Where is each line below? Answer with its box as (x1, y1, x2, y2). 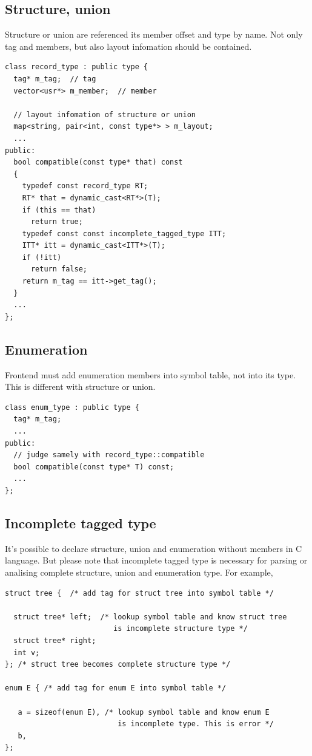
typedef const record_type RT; (22, 182, 148, 191)
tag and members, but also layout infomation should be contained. (5, 39, 252, 52)
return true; (30, 217, 83, 226)
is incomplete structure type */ (113, 624, 248, 633)
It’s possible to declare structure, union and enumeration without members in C (5, 542, 302, 554)
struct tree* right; (13, 636, 96, 645)
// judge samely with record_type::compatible (13, 451, 205, 460)
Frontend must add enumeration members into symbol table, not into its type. (5, 368, 296, 381)
